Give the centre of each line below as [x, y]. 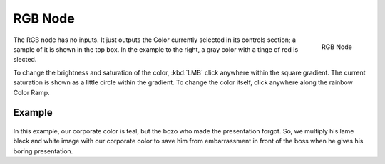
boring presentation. [43, 151]
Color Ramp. [31, 92]
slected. [25, 60]
